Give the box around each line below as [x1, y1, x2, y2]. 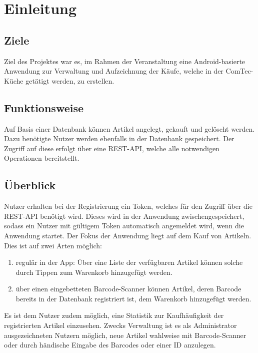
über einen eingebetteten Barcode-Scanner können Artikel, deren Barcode [15, 283, 241, 294]
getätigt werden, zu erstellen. [25, 75, 114, 86]
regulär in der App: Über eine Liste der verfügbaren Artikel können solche [15, 257, 243, 267]
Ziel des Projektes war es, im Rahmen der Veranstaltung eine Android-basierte [4, 56, 245, 66]
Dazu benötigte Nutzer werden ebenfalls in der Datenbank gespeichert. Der [4, 133, 234, 144]
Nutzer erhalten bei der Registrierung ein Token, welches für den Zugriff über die [4, 201, 252, 211]
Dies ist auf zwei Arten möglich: [4, 240, 102, 250]
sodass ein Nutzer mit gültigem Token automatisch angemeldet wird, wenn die [4, 220, 244, 231]
